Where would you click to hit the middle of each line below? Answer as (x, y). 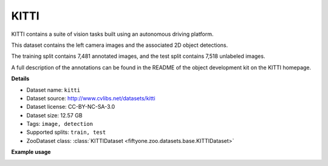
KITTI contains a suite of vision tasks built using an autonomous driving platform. (112, 34)
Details (20, 78)
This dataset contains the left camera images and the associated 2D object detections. (120, 45)
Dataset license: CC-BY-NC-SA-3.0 (71, 107)
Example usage (31, 152)
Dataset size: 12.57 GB (54, 115)
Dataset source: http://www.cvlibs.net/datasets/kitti (91, 98)
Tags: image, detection (60, 124)
